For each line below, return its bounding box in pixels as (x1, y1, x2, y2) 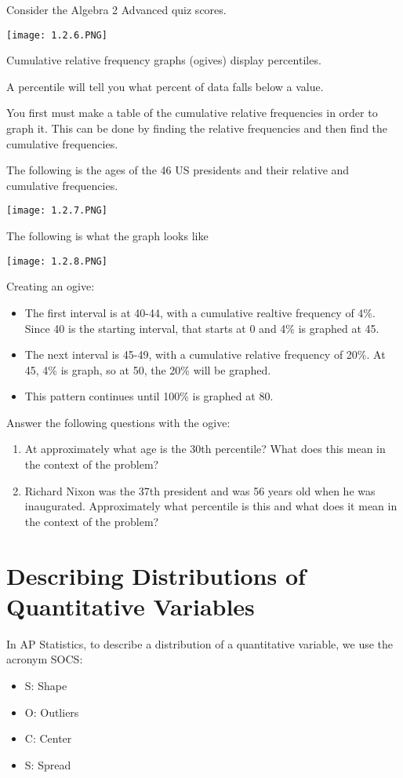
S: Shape (24, 677, 67, 693)
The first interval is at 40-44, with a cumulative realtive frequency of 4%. (24, 304, 376, 320)
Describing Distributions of (6, 559, 306, 591)
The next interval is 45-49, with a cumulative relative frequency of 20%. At (24, 346, 386, 363)
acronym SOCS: (6, 651, 83, 667)
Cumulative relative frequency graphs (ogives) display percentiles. (6, 52, 321, 68)
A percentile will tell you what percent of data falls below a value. (6, 78, 324, 94)
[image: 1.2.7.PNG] (6, 205, 107, 217)
